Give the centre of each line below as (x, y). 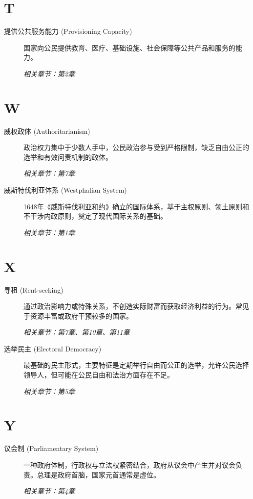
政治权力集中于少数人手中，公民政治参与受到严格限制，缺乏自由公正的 (136, 147)
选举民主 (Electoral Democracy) (53, 348)
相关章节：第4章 (49, 491)
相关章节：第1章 (49, 232)
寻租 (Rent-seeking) (34, 289)
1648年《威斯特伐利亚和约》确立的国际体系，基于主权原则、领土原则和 (136, 206)
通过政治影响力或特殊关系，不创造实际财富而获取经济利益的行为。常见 (136, 306)
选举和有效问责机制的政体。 (68, 157)
